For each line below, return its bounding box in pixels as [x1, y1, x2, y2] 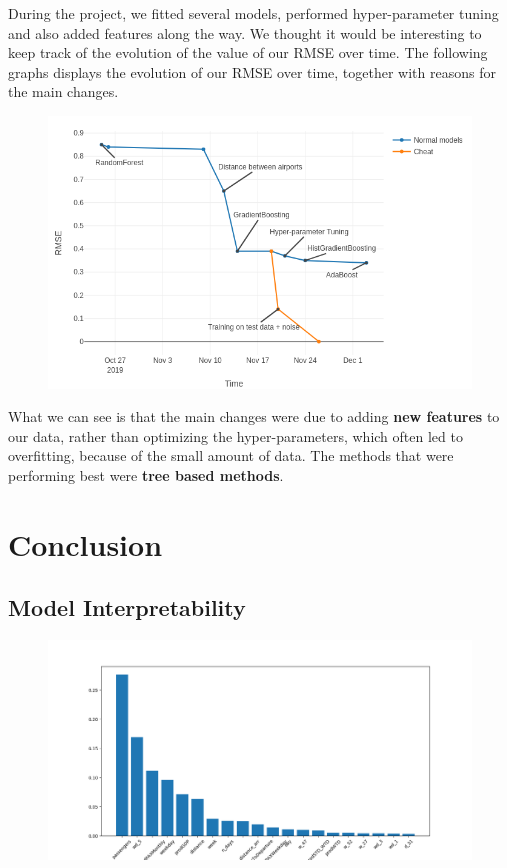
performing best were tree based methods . [8, 464, 284, 485]
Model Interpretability [8, 592, 246, 623]
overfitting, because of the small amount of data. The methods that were [8, 445, 454, 466]
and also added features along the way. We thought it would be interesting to [8, 22, 482, 43]
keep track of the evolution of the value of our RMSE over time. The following [8, 42, 488, 63]
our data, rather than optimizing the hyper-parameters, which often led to [8, 425, 463, 446]
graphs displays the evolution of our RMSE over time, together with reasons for [8, 61, 496, 82]
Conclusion [8, 523, 163, 564]
